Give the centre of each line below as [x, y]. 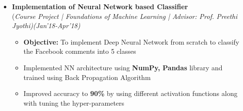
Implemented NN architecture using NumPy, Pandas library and [123, 67]
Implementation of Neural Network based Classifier [100, 6]
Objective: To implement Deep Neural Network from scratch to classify [131, 41]
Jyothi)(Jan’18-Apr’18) [46, 25]
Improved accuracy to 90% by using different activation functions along [130, 93]
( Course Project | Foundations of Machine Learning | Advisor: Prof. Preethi [125, 16]
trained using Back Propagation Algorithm [87, 77]
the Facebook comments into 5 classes [80, 51]
